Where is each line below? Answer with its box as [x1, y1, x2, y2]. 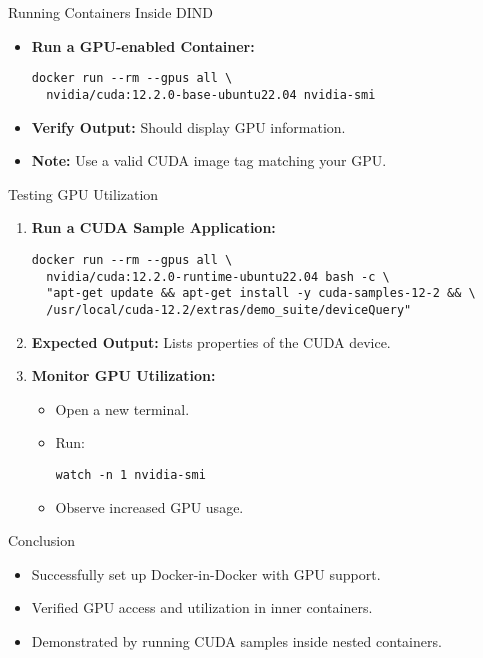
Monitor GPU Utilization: [31, 365, 216, 386]
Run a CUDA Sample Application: [31, 217, 276, 238]
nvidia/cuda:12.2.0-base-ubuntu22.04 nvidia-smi [46, 87, 376, 102]
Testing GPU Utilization [8, 183, 159, 204]
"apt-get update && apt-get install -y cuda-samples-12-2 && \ [46, 286, 476, 301]
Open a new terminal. [55, 398, 190, 419]
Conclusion [8, 530, 75, 551]
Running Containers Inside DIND [8, 2, 213, 22]
